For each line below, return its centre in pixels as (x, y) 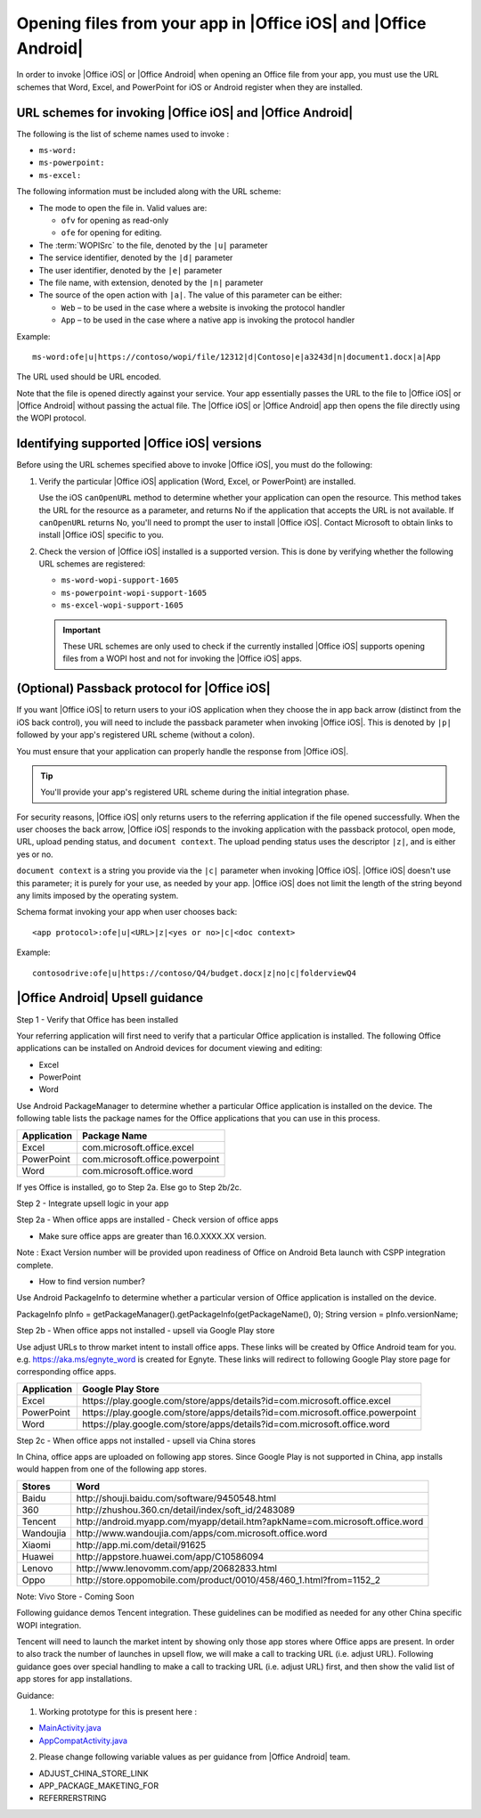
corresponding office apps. (66, 1372)
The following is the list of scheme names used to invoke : (123, 134)
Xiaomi (36, 1545)
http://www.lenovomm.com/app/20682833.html (177, 1568)
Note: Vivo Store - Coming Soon (75, 1596)
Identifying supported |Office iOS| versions (139, 444)
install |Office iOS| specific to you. (101, 535)
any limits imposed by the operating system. (98, 896)
